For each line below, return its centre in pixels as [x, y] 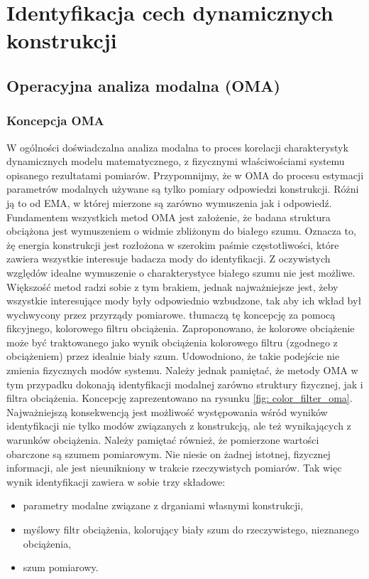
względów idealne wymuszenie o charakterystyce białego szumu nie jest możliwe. [181, 272]
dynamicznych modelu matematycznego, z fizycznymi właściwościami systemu [176, 161]
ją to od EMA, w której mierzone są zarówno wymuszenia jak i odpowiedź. [169, 202]
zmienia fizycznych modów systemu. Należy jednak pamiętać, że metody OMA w [182, 370]
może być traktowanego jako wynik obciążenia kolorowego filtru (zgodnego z [172, 342]
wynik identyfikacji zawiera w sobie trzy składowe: [116, 481]
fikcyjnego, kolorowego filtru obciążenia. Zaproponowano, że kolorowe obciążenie [181, 328]
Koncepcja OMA [55, 121]
